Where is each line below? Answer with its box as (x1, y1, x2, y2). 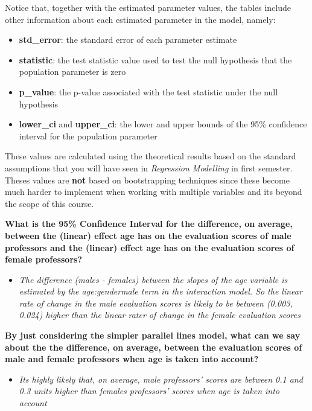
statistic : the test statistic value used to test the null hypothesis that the (19, 53, 292, 66)
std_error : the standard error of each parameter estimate (19, 33, 237, 46)
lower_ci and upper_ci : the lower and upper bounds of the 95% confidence (19, 118, 307, 130)
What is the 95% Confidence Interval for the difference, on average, (5, 217, 293, 230)
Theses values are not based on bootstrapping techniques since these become (5, 173, 290, 186)
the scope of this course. (5, 197, 94, 209)
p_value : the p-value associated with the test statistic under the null (19, 85, 278, 98)
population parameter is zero (19, 65, 126, 78)
